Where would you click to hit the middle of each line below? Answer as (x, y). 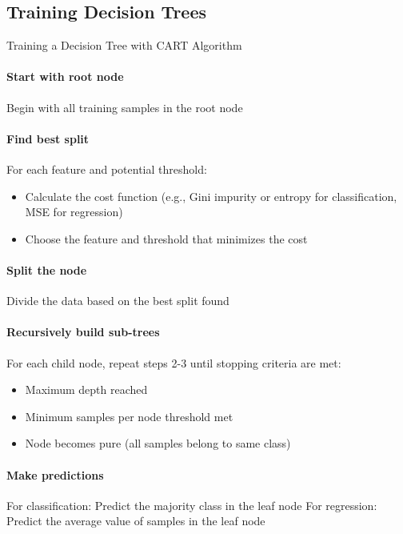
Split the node (47, 269)
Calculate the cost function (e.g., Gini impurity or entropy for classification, (211, 196)
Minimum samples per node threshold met (129, 416)
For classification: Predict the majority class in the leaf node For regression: (192, 505)
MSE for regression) (74, 212)
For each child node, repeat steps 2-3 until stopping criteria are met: (174, 362)
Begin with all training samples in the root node (125, 107)
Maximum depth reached (86, 389)
